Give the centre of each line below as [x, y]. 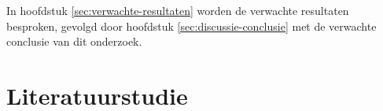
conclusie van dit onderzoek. [74, 41]
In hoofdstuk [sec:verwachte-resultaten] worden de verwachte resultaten [178, 10]
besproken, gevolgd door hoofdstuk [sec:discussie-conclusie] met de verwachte [191, 26]
